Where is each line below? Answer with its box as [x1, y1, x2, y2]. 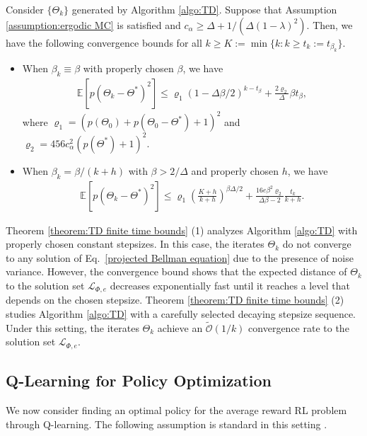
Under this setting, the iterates [6, 320, 139, 335]
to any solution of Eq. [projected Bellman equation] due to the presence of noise [6, 250, 354, 265]
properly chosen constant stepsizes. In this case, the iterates [6, 236, 264, 251]
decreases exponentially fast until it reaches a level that [110, 278, 350, 293]
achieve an [157, 320, 203, 335]
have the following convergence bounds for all [6, 35, 202, 50]
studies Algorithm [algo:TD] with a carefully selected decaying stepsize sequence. [6, 306, 356, 321]
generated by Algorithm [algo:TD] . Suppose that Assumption [71, 2, 337, 16]
